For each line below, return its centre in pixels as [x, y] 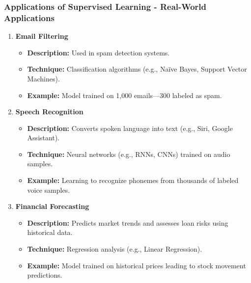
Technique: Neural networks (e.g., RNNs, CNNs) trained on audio [129, 154]
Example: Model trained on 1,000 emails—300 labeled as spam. [125, 95]
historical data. [50, 232]
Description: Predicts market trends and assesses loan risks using [128, 222]
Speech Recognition [49, 112]
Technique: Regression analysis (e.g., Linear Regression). [115, 249]
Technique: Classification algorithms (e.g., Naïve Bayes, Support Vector [137, 69]
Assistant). [43, 138]
